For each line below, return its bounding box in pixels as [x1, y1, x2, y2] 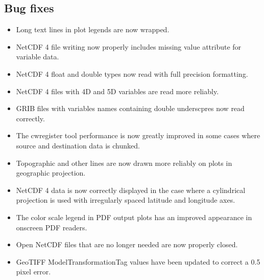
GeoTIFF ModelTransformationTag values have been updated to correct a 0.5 [16, 256, 260, 267]
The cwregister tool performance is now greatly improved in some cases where [16, 130, 260, 141]
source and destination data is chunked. [16, 140, 140, 150]
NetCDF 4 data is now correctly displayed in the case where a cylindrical [16, 184, 246, 195]
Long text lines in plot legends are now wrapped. [16, 24, 170, 35]
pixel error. [16, 266, 51, 277]
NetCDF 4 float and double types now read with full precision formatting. [16, 68, 248, 79]
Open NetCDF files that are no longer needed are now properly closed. [16, 239, 238, 250]
